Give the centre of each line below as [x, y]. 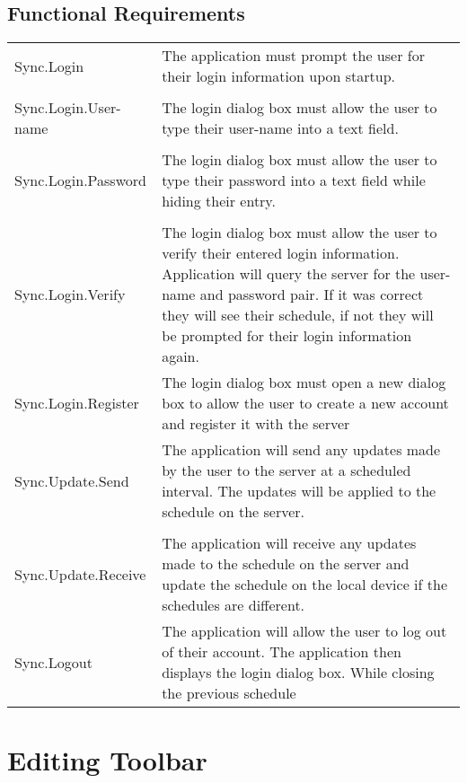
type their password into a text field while [294, 180]
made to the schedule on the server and [286, 564]
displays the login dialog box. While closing [298, 673]
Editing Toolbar [107, 760]
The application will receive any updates [289, 543]
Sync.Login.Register [77, 403]
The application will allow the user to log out [304, 631]
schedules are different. [233, 605]
